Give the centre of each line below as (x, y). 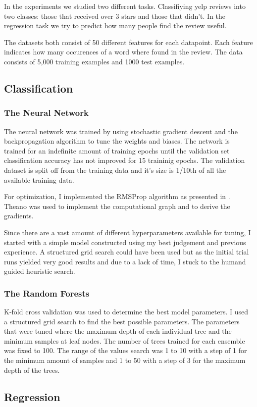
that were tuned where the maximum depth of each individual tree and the (118, 331)
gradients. (19, 216)
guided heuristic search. (40, 271)
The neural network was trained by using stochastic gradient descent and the (121, 131)
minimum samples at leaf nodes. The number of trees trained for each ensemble (125, 340)
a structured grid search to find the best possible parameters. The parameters (122, 321)
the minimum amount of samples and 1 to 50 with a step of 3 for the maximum (125, 360)
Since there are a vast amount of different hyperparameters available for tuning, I (128, 232)
